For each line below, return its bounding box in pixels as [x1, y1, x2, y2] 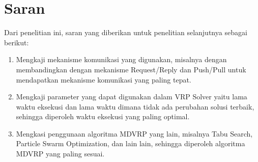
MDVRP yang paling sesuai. [16, 148, 105, 159]
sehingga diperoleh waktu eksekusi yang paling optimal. [16, 111, 190, 122]
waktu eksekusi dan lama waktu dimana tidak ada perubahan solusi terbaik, [16, 101, 254, 112]
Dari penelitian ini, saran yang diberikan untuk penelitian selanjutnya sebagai [4, 27, 247, 38]
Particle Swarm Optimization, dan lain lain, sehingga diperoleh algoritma [16, 138, 245, 149]
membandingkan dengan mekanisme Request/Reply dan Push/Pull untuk [16, 64, 246, 74]
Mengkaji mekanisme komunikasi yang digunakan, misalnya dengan [16, 54, 227, 65]
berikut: [4, 37, 29, 47]
